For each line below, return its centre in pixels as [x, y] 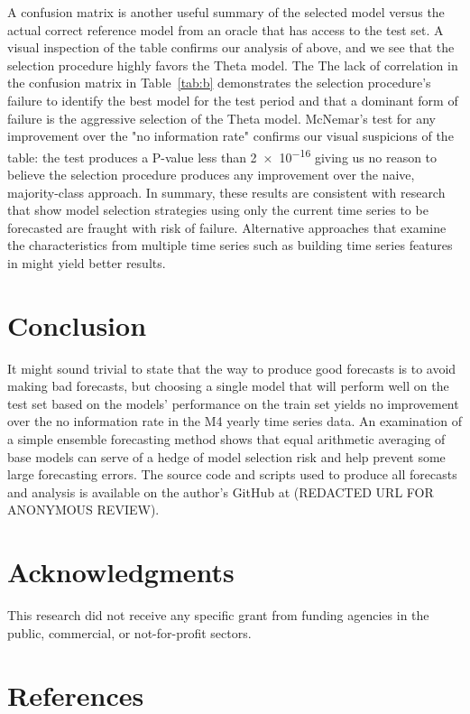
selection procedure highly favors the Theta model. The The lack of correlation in [233, 65]
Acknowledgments [121, 572]
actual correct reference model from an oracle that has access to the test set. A [226, 29]
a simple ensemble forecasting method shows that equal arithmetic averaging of [226, 439]
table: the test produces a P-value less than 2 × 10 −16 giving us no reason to [222, 155]
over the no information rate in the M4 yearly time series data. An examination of [235, 421]
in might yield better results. [87, 262]
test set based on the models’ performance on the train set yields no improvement [233, 403]
